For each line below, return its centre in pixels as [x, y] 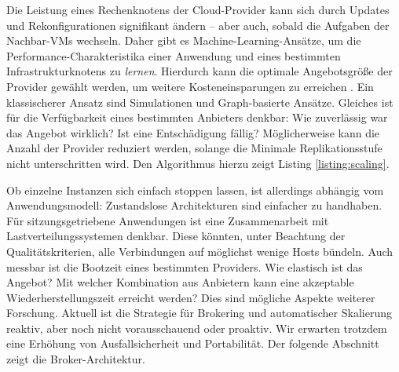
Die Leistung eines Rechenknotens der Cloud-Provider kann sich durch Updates [198, 9]
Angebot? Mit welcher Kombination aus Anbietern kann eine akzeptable [180, 282]
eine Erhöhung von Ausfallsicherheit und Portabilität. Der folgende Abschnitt [193, 343]
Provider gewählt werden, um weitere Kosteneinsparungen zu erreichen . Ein [190, 86]
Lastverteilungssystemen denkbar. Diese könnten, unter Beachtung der [176, 236]
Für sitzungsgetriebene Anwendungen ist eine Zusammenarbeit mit [168, 220]
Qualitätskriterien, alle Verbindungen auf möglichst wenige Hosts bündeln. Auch [200, 251]
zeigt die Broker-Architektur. [76, 359]
